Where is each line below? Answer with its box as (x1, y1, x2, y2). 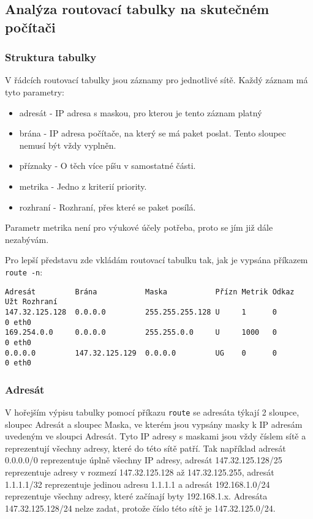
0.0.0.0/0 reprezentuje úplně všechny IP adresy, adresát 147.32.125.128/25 (5, 454, 282, 466)
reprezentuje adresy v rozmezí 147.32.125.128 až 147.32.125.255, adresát (5, 466, 274, 479)
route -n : (5, 265, 43, 278)
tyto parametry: (5, 85, 64, 98)
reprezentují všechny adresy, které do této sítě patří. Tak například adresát (5, 441, 286, 454)
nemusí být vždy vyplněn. (19, 138, 116, 151)
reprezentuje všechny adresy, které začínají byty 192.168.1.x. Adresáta (5, 490, 268, 502)
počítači (5, 17, 56, 36)
